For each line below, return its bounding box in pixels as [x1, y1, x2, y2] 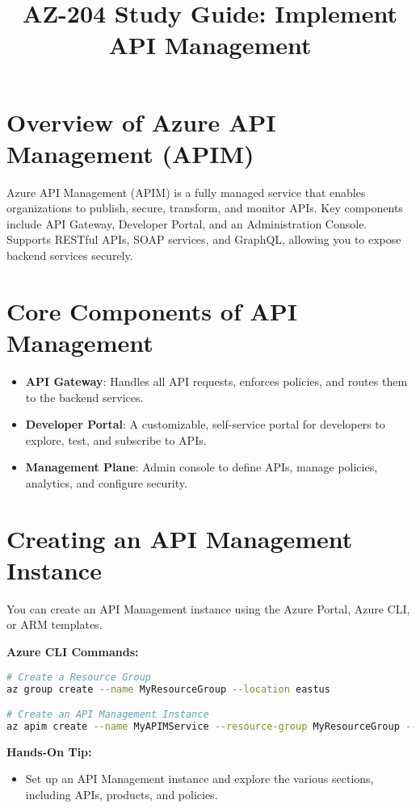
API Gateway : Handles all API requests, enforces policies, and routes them [25, 372, 408, 389]
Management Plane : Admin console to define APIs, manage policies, [25, 458, 378, 475]
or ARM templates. [6, 616, 103, 633]
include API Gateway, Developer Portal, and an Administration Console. [6, 215, 367, 232]
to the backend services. [25, 388, 144, 405]
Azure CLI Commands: [6, 643, 139, 660]
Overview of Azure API [6, 105, 276, 138]
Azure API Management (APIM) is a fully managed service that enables [6, 183, 366, 200]
